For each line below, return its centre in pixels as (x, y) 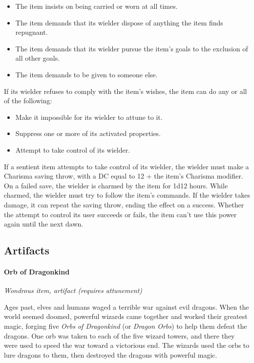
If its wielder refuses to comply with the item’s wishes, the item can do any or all (126, 91)
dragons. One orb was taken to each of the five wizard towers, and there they (119, 335)
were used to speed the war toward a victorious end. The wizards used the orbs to (127, 345)
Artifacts (27, 250)
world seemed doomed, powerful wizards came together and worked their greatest (126, 316)
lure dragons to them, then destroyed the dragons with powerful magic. (111, 354)
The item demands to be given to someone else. (86, 74)
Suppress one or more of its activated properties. (88, 133)
